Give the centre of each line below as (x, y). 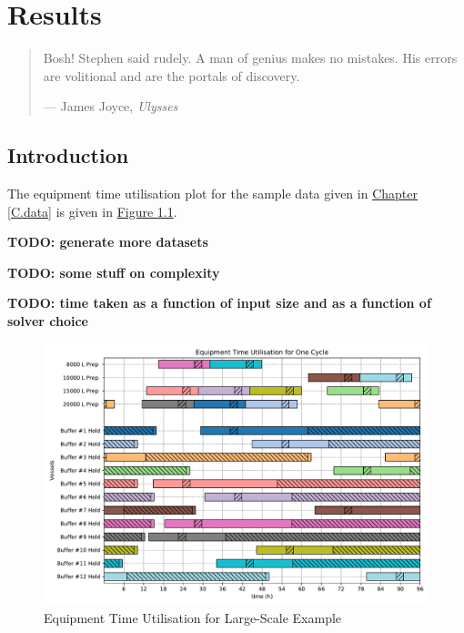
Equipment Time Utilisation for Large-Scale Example (193, 618)
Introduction (68, 155)
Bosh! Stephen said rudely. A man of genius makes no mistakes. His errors (250, 58)
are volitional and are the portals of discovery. (171, 75)
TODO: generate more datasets (108, 242)
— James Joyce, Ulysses (111, 106)
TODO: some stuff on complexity (114, 272)
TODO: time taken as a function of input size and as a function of (219, 303)
